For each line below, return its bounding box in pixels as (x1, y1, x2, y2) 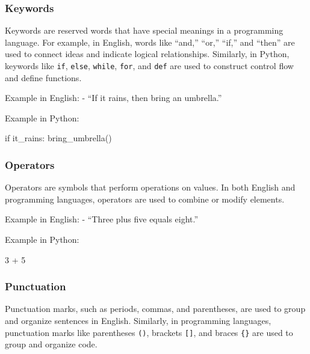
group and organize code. (5, 338, 98, 350)
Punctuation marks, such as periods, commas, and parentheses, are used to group (5, 302, 306, 315)
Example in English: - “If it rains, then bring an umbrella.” (5, 91, 222, 104)
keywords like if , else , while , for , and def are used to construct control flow (5, 60, 294, 72)
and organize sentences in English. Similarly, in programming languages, (5, 314, 271, 327)
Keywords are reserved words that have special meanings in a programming (5, 24, 284, 37)
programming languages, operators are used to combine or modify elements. (5, 192, 285, 205)
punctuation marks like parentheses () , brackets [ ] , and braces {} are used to (5, 326, 293, 338)
